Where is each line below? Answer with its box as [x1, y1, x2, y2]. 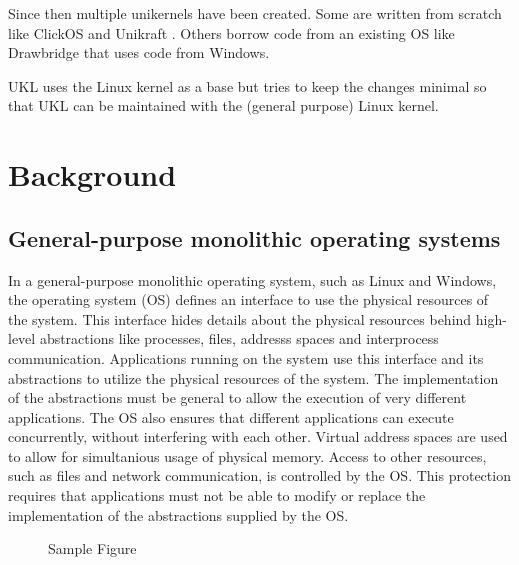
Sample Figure [48, 538, 137, 559]
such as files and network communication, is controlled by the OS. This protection [8, 465, 511, 486]
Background [8, 154, 177, 195]
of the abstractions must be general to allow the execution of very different [8, 387, 467, 408]
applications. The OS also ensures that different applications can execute [8, 406, 454, 427]
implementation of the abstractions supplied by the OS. [8, 504, 349, 525]
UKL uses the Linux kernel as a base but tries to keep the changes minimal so [8, 75, 487, 96]
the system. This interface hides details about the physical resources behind [8, 308, 472, 329]
